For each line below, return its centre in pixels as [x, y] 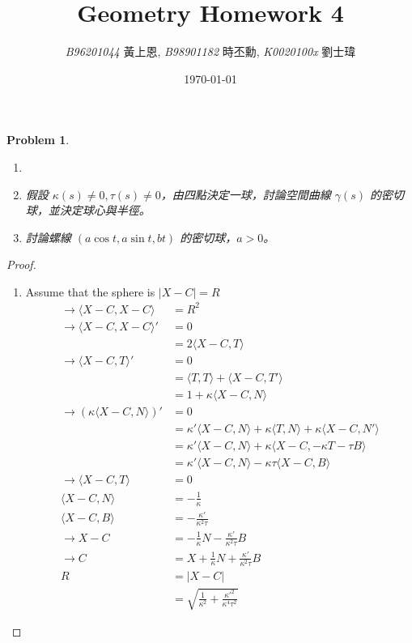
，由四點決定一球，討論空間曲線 [246, 194]
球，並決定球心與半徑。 [88, 210]
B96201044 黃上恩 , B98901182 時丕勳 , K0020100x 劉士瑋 [210, 51]
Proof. [21, 264]
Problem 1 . [38, 140]
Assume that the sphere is [90, 291]
